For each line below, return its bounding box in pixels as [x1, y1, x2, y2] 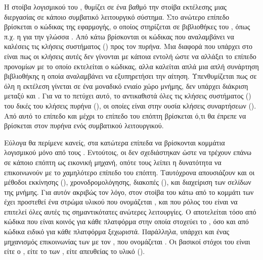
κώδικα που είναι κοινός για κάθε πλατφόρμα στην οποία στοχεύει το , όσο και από [4, 216, 249, 227]
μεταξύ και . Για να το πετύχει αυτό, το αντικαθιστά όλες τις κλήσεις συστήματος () [4, 90, 251, 101]
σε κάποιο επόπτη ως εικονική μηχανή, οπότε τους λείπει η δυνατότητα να [4, 157, 222, 167]
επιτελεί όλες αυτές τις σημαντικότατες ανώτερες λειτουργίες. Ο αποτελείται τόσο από [4, 206, 256, 217]
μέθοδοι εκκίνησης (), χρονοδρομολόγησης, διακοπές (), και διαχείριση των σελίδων [4, 177, 251, 187]
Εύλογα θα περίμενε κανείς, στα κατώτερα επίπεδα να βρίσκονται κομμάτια [4, 137, 225, 147]
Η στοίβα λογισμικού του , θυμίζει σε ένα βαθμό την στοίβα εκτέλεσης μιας [4, 2, 227, 12]
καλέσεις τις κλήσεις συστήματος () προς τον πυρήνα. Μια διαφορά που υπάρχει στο [4, 41, 253, 51]
